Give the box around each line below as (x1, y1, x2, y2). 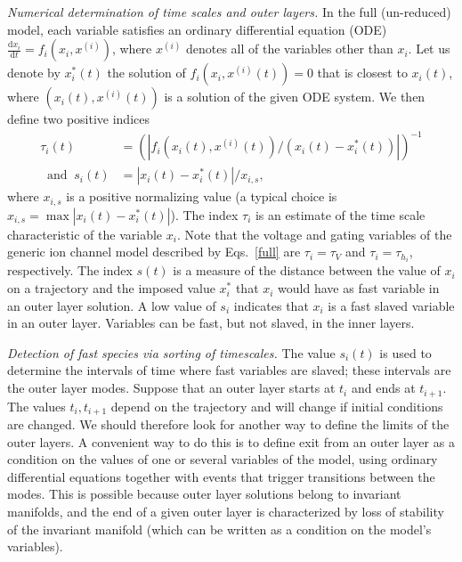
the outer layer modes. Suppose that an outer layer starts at (7, 379, 336, 397)
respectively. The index (7, 261, 133, 280)
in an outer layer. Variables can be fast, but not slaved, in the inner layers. (7, 314, 415, 332)
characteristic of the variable (7, 224, 163, 243)
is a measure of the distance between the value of (173, 261, 441, 280)
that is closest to (317, 63, 408, 82)
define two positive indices (7, 110, 150, 128)
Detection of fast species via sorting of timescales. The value (7, 343, 336, 362)
